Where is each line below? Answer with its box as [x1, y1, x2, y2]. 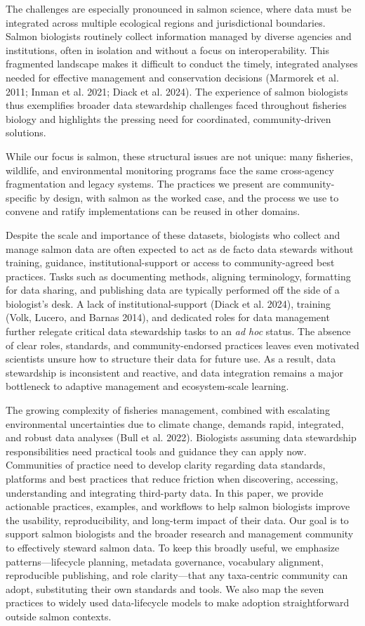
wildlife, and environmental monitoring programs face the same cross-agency [6, 162, 334, 177]
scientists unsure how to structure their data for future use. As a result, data [6, 351, 336, 366]
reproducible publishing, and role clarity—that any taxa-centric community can [6, 568, 348, 582]
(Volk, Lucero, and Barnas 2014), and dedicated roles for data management [6, 310, 330, 325]
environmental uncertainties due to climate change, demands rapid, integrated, [6, 416, 344, 431]
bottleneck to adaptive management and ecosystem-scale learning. [6, 379, 289, 393]
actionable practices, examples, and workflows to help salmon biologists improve [6, 499, 350, 514]
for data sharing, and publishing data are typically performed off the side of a [6, 282, 340, 297]
